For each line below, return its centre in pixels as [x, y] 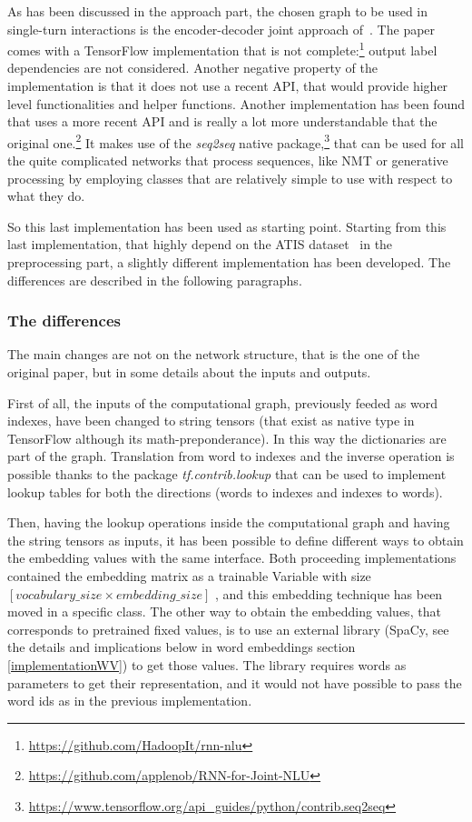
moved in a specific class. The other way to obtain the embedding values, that [224, 611]
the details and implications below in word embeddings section [182, 647]
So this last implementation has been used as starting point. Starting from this [227, 226]
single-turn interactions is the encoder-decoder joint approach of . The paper [221, 29]
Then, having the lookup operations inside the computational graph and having [229, 522]
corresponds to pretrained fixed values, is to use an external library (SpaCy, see [228, 629]
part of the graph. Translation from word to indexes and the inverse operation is [231, 456]
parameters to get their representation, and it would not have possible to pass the [235, 682]
